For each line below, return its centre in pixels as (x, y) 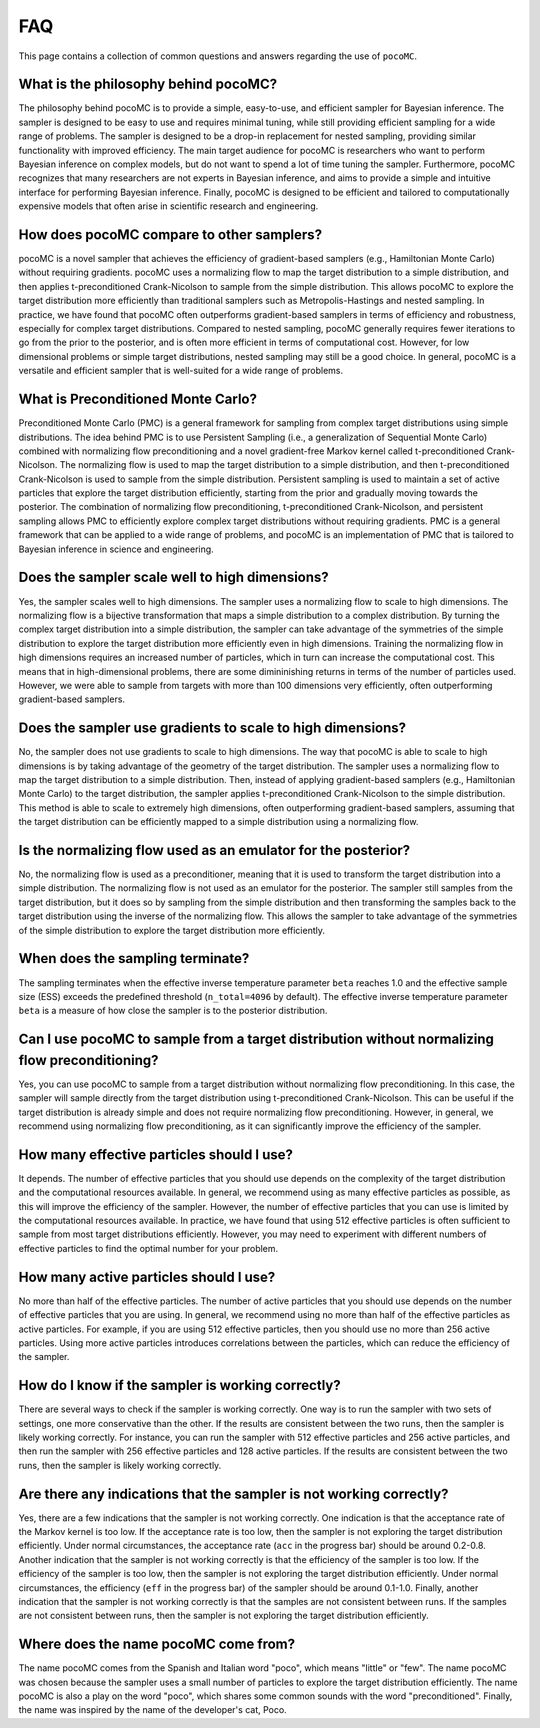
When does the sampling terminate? (134, 958)
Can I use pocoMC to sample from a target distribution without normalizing (256, 1039)
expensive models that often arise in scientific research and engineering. (168, 206)
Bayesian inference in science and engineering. (116, 549)
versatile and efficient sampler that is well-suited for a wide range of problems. (181, 371)
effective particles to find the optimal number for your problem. (148, 1248)
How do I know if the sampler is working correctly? (179, 1385)
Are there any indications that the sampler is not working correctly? (233, 1493)
